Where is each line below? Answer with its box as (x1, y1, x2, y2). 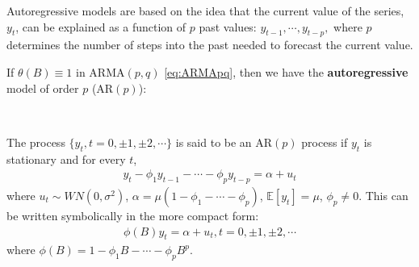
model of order (6, 79, 79, 96)
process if (301, 133, 348, 150)
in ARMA (76, 63, 125, 80)
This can (365, 186, 409, 203)
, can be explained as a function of (15, 18, 186, 35)
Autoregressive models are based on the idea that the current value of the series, (6, 2, 404, 19)
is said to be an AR (175, 133, 273, 150)
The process (6, 133, 65, 150)
